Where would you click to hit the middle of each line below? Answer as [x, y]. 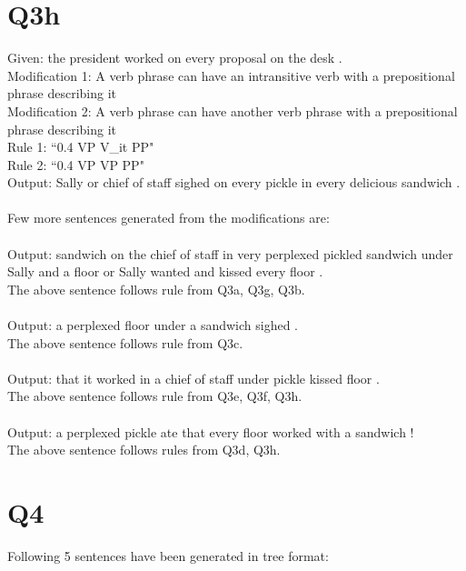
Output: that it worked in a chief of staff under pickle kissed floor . [193, 378]
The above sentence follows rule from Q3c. [125, 342]
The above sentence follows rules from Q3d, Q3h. [144, 450]
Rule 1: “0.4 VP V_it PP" [81, 147]
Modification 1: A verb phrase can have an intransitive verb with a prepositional [231, 75]
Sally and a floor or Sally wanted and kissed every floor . [165, 271]
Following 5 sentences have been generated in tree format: [168, 555]
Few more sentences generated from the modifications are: [169, 218]
